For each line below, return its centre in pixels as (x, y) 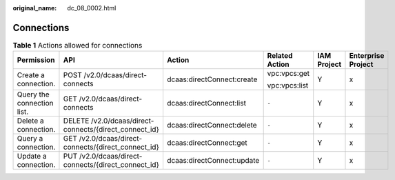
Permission (36, 60)
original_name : (35, 8)
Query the (33, 94)
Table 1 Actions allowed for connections (78, 46)
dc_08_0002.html (92, 8)
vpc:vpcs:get (288, 74)
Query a (30, 139)
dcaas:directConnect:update (213, 161)
